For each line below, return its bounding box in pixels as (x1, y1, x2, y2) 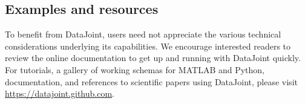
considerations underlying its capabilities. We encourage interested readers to (5, 39, 291, 52)
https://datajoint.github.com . (5, 87, 114, 100)
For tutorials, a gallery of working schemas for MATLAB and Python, (5, 63, 265, 76)
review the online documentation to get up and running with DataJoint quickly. (5, 51, 301, 64)
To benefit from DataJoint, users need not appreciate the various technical (5, 28, 281, 41)
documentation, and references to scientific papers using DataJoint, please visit (5, 75, 298, 88)
